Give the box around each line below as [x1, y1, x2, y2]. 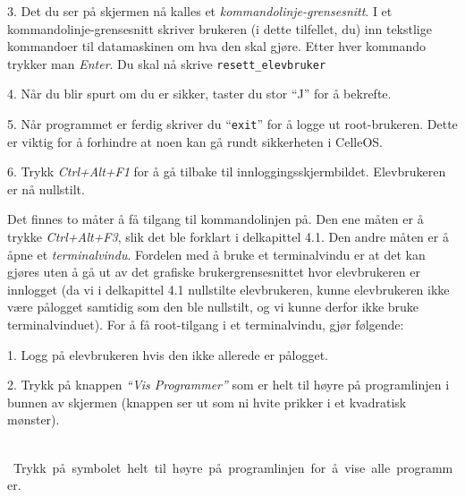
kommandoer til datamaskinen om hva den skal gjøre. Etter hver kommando [7, 37, 426, 56]
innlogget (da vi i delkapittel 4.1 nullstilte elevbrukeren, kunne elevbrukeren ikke [7, 279, 450, 298]
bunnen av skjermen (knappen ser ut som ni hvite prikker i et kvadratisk [7, 392, 407, 411]
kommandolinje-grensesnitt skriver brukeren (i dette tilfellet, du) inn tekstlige [7, 19, 432, 38]
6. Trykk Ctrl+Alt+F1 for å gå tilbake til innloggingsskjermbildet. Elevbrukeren [7, 162, 446, 181]
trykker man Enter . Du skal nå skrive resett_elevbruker [7, 54, 326, 73]
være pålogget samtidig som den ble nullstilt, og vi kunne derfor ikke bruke [7, 297, 419, 316]
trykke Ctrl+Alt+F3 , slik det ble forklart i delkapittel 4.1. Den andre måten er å [7, 227, 449, 246]
